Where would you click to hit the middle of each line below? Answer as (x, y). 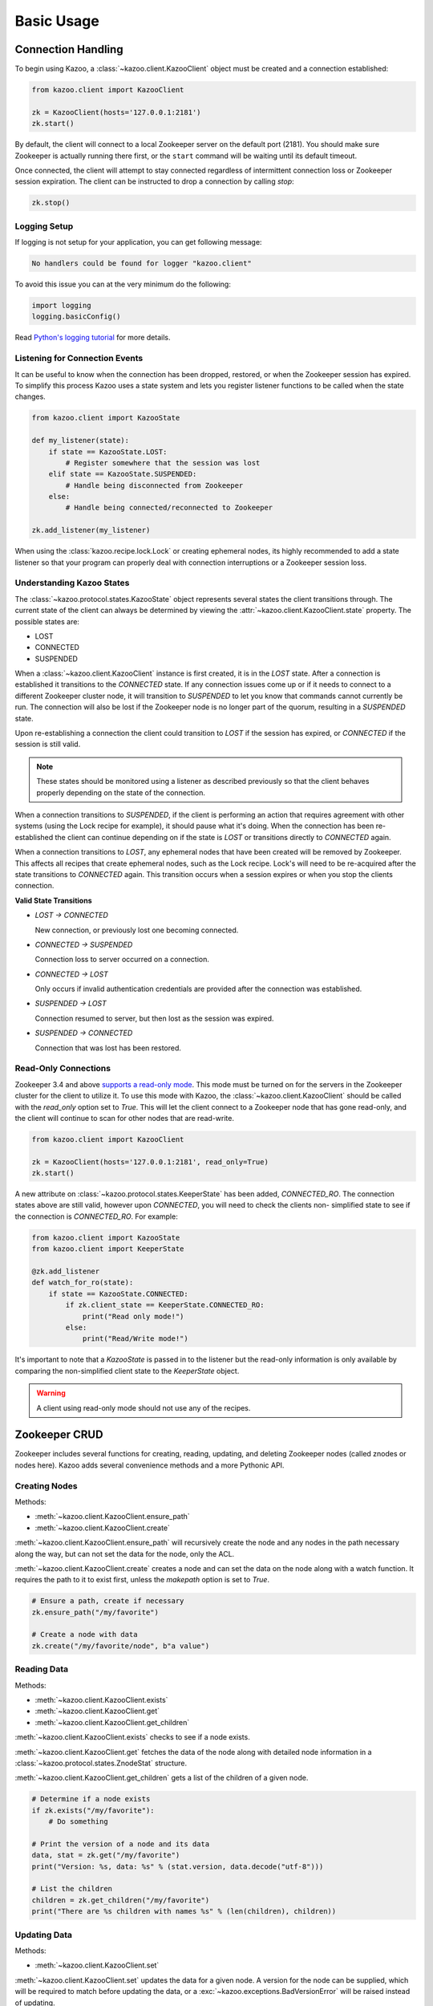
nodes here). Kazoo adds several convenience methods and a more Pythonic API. (150, 1465)
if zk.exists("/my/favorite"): (93, 1810)
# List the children (72, 1889)
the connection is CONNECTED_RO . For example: (96, 1216)
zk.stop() (51, 203)
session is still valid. (48, 744)
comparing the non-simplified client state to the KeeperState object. (127, 1370)
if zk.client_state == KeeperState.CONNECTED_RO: (165, 1305)
